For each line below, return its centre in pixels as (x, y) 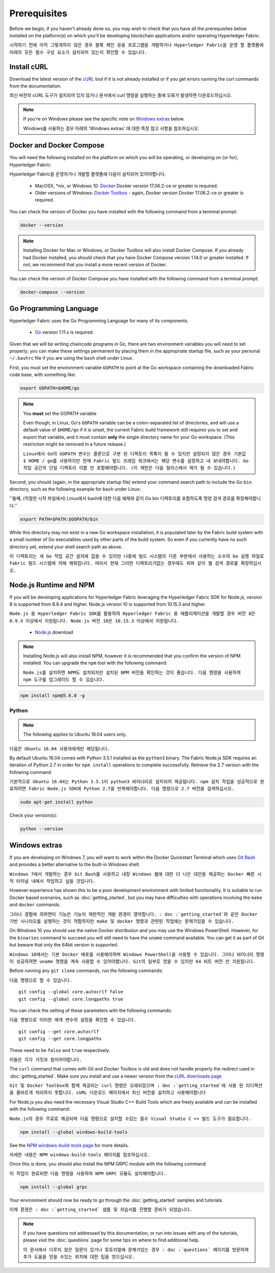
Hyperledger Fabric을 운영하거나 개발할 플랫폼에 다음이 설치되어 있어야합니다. (88, 174)
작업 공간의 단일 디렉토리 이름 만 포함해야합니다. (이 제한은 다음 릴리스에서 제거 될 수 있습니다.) (129, 468)
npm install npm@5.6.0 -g (52, 696)
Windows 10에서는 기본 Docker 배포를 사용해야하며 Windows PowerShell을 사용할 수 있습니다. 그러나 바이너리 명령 (137, 954)
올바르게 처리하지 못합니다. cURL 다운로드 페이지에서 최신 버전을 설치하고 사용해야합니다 (111, 1093)
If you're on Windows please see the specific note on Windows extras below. (104, 119)
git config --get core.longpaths (60, 1039)
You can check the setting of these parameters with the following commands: (91, 1010)
